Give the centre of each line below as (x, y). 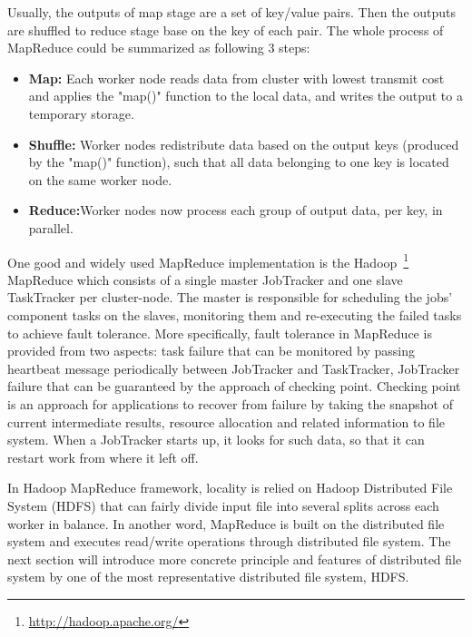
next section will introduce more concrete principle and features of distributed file (235, 559)
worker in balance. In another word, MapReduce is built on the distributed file (226, 523)
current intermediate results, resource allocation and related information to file (226, 421)
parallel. (51, 227)
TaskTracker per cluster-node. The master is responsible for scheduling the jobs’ (230, 297)
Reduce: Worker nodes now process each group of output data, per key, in (236, 210)
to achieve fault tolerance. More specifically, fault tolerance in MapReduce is (220, 333)
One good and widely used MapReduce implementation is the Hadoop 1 (208, 260)
